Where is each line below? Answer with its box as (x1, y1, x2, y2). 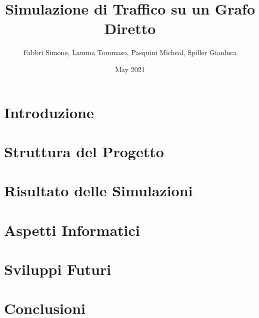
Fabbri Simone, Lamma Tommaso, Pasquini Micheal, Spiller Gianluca (23, 47, 237, 58)
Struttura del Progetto (4, 141, 164, 161)
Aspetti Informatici (4, 219, 140, 240)
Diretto (104, 18, 156, 39)
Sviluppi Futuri (4, 259, 111, 279)
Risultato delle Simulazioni (4, 180, 193, 201)
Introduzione (4, 102, 94, 122)
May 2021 (115, 64, 145, 74)
